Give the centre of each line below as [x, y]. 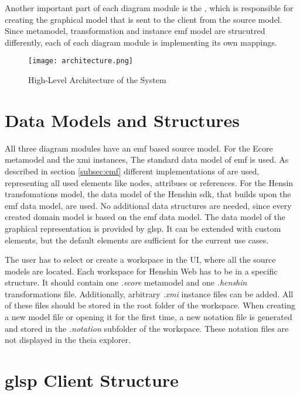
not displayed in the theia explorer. [68, 340]
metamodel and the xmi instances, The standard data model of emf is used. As [147, 159]
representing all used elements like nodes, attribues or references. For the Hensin [149, 182]
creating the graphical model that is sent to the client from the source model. [144, 19]
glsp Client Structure [92, 380]
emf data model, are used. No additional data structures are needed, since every [148, 205]
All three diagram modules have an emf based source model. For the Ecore [139, 148]
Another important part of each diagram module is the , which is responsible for [149, 8]
